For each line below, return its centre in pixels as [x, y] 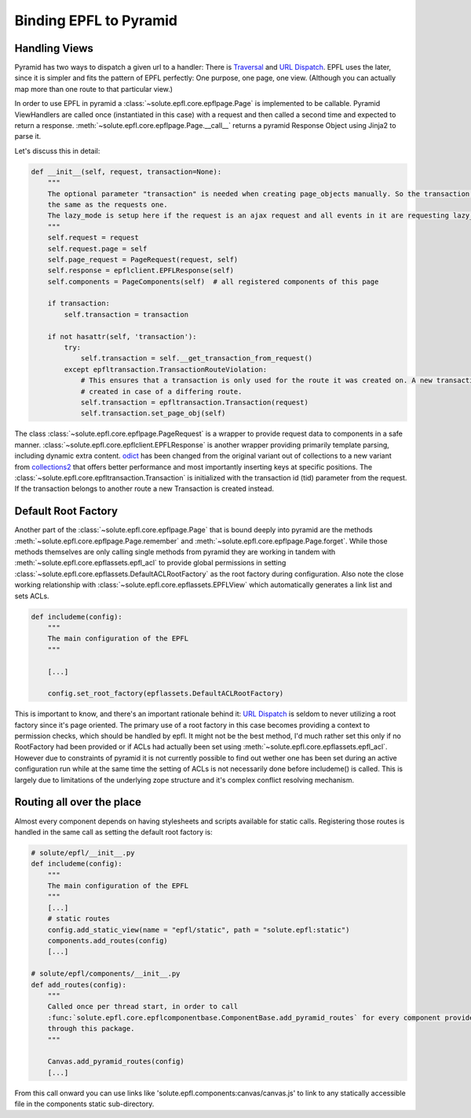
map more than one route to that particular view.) [93, 89]
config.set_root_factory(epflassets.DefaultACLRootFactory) [166, 694]
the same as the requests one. [108, 205]
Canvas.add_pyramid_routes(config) [116, 1061]
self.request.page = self [97, 248]
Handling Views [54, 48]
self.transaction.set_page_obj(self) [153, 413]
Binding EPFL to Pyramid [96, 20]
